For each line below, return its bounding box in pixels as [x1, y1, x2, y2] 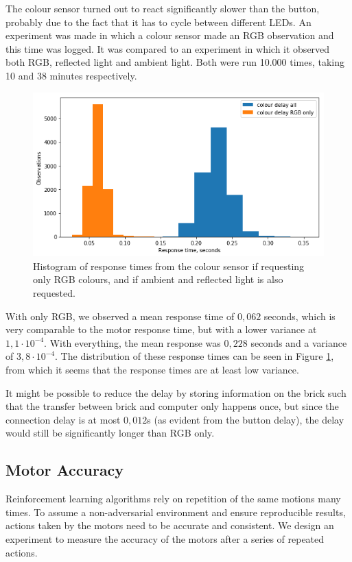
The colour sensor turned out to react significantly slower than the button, [5, 1, 320, 15]
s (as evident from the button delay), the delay [147, 412, 344, 426]
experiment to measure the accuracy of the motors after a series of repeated [5, 531, 325, 546]
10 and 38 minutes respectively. [5, 68, 137, 82]
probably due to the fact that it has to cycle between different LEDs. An [5, 14, 312, 29]
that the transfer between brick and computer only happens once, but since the [5, 399, 339, 413]
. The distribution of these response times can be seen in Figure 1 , [55, 349, 334, 363]
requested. [33, 286, 75, 300]
